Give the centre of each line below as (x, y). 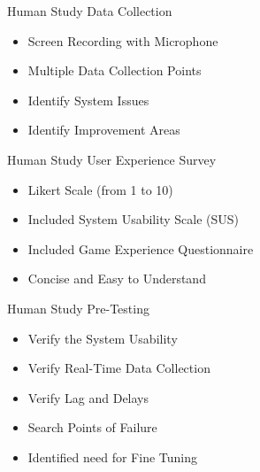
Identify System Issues (88, 100)
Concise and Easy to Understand (117, 279)
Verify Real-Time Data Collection (119, 368)
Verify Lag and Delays (88, 397)
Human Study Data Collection (90, 11)
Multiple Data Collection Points (115, 70)
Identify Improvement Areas (104, 130)
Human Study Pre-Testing (78, 308)
